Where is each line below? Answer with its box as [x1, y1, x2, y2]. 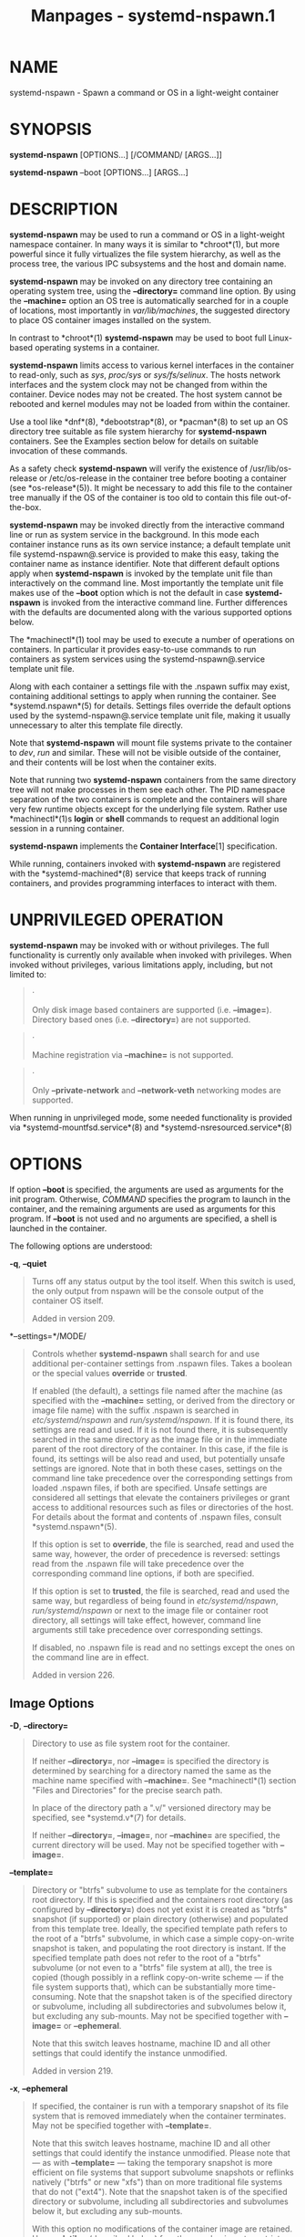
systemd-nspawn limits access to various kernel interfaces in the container [9, 360, 294, 371]
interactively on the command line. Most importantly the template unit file [9, 577, 284, 589]
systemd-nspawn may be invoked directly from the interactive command [9, 519, 285, 530]
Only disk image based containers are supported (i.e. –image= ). [31, 1004, 272, 1015]
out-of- [264, 492, 292, 503]
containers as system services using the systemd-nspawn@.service [9, 653, 266, 664]
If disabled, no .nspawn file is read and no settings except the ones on [31, 1642, 296, 1653]
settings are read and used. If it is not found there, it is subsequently [31, 1424, 289, 1435]
